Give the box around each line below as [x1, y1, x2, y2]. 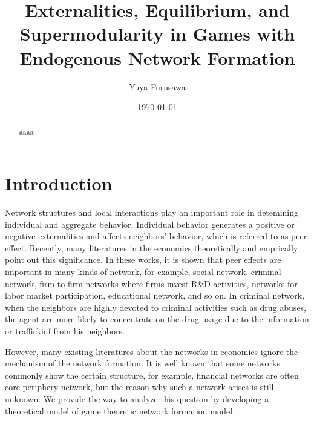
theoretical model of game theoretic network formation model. [5, 404, 235, 417]
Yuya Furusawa [129, 80, 186, 93]
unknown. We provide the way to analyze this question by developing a [5, 392, 269, 405]
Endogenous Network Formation [19, 45, 295, 70]
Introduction [5, 171, 113, 196]
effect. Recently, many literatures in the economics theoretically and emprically [5, 241, 298, 254]
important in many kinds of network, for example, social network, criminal [5, 265, 281, 278]
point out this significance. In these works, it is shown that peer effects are [5, 253, 281, 266]
